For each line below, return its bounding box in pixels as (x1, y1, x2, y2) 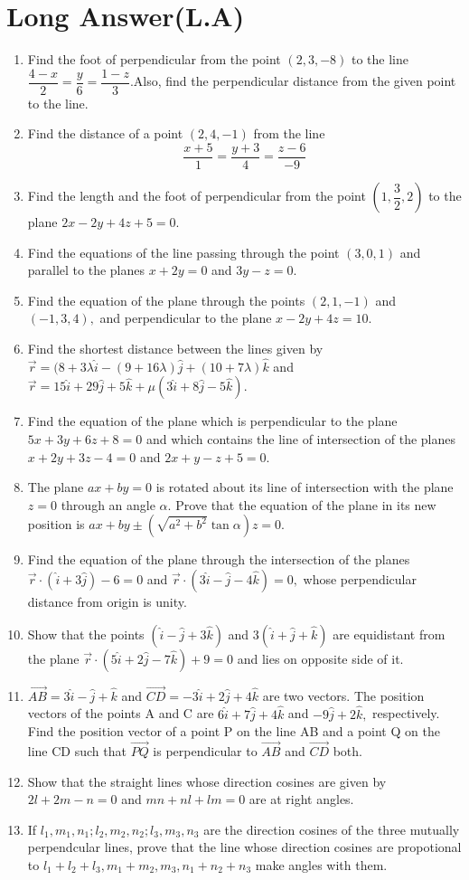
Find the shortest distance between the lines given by (27, 339, 324, 357)
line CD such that (27, 742, 127, 760)
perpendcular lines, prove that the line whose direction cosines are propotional (27, 837, 462, 856)
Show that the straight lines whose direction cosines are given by (27, 771, 387, 790)
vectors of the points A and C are (27, 704, 214, 723)
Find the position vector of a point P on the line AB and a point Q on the (27, 722, 440, 741)
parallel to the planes (27, 260, 145, 279)
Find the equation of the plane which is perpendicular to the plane (27, 412, 398, 431)
